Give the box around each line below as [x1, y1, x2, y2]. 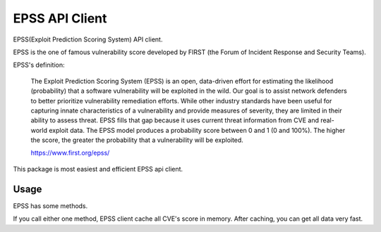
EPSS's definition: [13, 60, 65, 70]
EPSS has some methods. [13, 201, 88, 210]
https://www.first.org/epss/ [30, 148, 110, 157]
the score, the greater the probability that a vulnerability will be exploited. [30, 136, 243, 144]
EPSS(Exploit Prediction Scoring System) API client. [13, 35, 163, 44]
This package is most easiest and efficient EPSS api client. [13, 165, 183, 173]
